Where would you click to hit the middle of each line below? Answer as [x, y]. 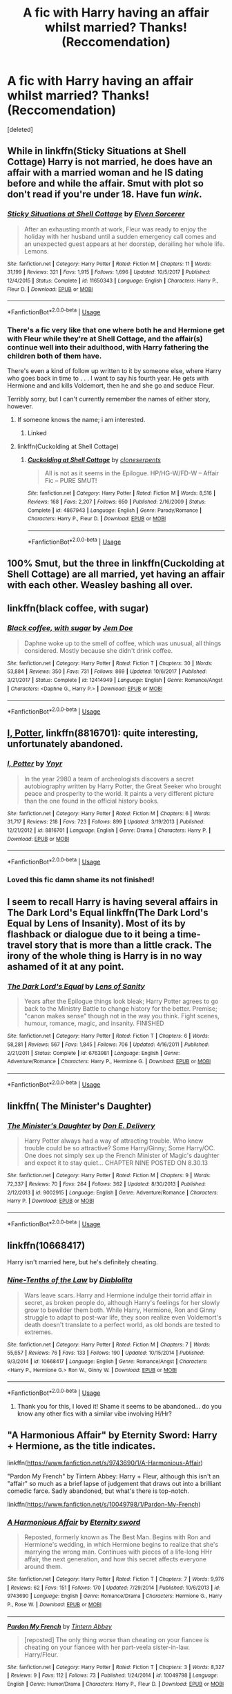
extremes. [38, 1332]
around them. [43, 1567]
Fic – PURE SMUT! [71, 481]
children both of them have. [55, 356]
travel [20, 945]
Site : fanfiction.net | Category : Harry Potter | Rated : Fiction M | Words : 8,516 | [122, 493]
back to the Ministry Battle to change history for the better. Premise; [120, 1009]
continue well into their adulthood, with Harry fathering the [108, 347]
